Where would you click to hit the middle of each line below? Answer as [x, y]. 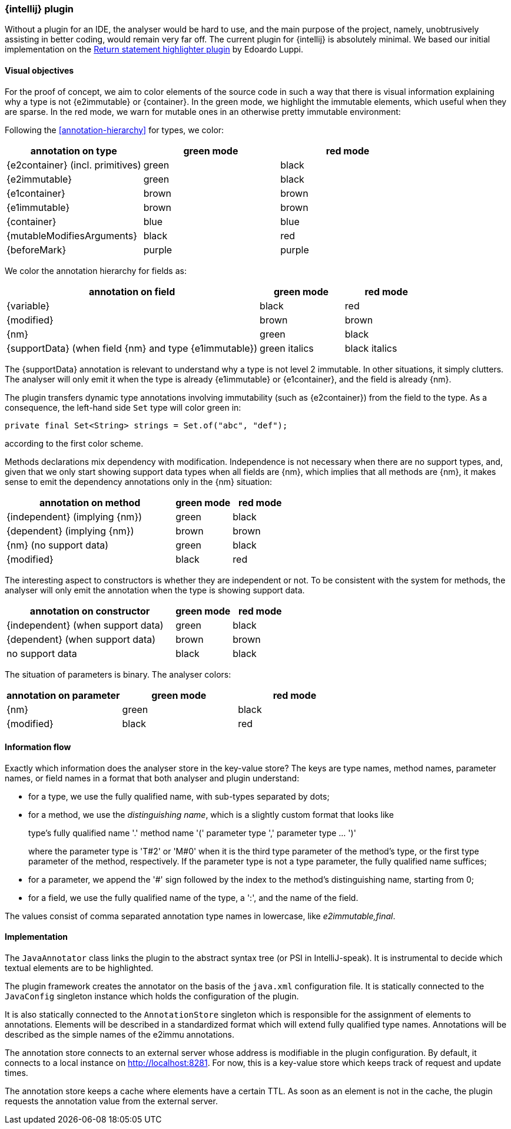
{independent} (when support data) [85, 625]
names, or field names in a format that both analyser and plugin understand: [152, 778]
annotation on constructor [90, 611]
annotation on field [132, 291]
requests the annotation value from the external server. [111, 1101]
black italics [371, 348]
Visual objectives [39, 70]
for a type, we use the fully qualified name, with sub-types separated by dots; [179, 796]
